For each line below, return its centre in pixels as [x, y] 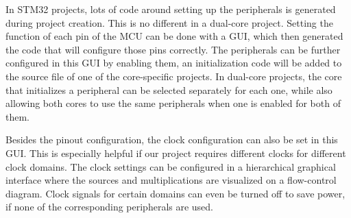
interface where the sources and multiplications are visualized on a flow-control [171, 180]
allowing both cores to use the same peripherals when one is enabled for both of [173, 103]
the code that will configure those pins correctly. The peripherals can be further [173, 49]
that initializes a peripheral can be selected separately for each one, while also [169, 89]
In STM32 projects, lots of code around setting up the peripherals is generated [171, 9]
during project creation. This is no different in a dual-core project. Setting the [169, 22]
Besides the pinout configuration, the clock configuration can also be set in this [172, 140]
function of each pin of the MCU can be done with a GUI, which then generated [174, 36]
